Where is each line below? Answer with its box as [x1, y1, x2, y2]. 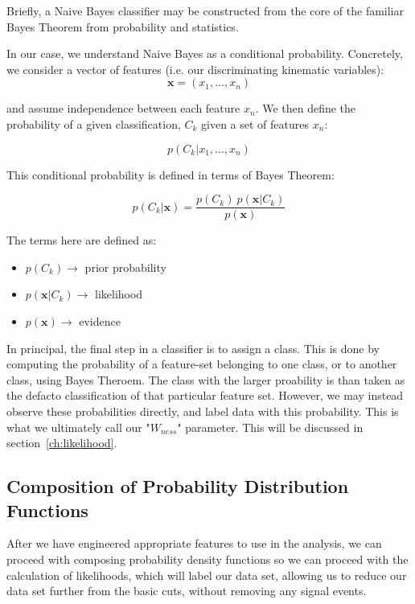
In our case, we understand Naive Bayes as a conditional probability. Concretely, [6, 45, 403, 62]
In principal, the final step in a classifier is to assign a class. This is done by [6, 339, 380, 356]
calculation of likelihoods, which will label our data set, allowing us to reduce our [6, 566, 407, 583]
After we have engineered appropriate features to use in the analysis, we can [6, 535, 382, 552]
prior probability [84, 258, 166, 275]
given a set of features [201, 115, 310, 132]
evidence [79, 313, 121, 329]
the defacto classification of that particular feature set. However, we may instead [6, 387, 404, 404]
